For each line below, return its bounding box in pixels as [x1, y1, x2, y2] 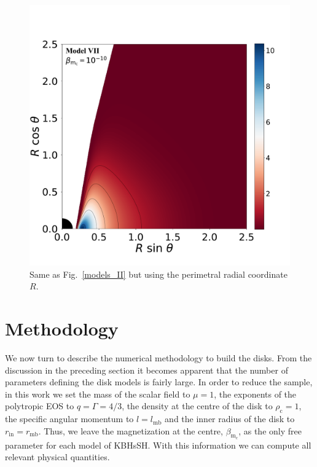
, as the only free [238, 424, 302, 437]
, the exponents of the [214, 387, 297, 400]
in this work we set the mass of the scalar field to [5, 387, 190, 400]
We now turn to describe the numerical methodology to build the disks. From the [5, 351, 312, 364]
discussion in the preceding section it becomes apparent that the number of [5, 363, 288, 376]
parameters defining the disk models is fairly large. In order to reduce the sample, [5, 375, 313, 388]
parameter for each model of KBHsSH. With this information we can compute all [5, 438, 311, 451]
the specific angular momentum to [5, 412, 134, 425]
